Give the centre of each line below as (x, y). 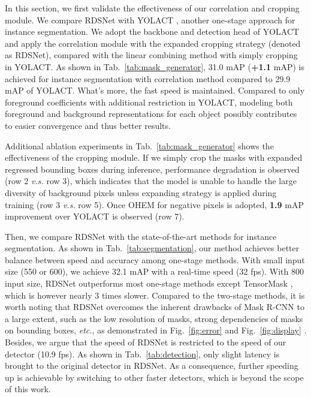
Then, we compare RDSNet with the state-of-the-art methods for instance (141, 236)
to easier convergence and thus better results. (88, 125)
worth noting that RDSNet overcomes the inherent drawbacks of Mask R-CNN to (155, 307)
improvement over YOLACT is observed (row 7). (95, 216)
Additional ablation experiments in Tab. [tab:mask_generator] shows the (139, 145)
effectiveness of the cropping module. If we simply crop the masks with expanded (154, 157)
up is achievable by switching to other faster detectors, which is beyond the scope (154, 377)
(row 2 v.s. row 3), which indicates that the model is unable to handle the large (151, 181)
